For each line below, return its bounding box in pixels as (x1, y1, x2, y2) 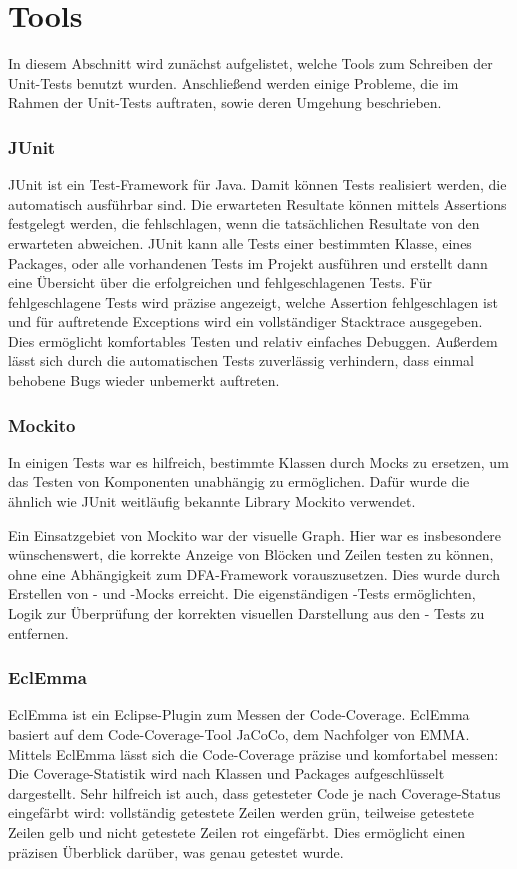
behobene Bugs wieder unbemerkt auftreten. (8, 370, 280, 391)
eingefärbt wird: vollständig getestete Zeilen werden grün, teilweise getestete (8, 802, 474, 823)
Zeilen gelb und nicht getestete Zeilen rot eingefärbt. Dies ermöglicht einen (8, 822, 465, 842)
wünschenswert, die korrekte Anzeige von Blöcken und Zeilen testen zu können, (8, 544, 494, 565)
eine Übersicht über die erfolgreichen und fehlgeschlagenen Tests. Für (8, 272, 432, 293)
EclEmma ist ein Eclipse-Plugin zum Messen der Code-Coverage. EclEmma (8, 704, 470, 725)
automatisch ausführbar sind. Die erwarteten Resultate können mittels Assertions (8, 193, 507, 214)
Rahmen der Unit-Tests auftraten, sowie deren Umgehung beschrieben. (8, 92, 442, 113)
